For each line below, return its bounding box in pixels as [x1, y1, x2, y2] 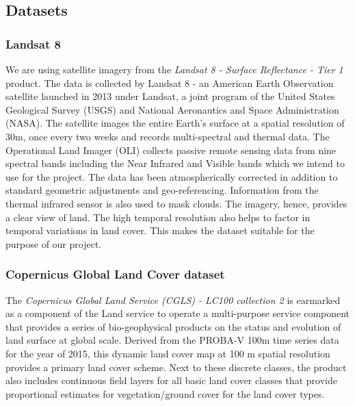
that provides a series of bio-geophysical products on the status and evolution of [5, 319, 341, 333]
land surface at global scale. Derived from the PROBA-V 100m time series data [5, 333, 339, 347]
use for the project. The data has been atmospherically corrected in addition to [5, 169, 338, 183]
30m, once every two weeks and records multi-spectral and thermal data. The [5, 129, 330, 143]
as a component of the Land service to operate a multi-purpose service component [5, 306, 350, 320]
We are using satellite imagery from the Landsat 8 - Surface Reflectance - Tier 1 [5, 62, 343, 76]
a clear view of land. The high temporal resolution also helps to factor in [5, 210, 311, 224]
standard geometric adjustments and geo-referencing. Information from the [5, 183, 319, 197]
